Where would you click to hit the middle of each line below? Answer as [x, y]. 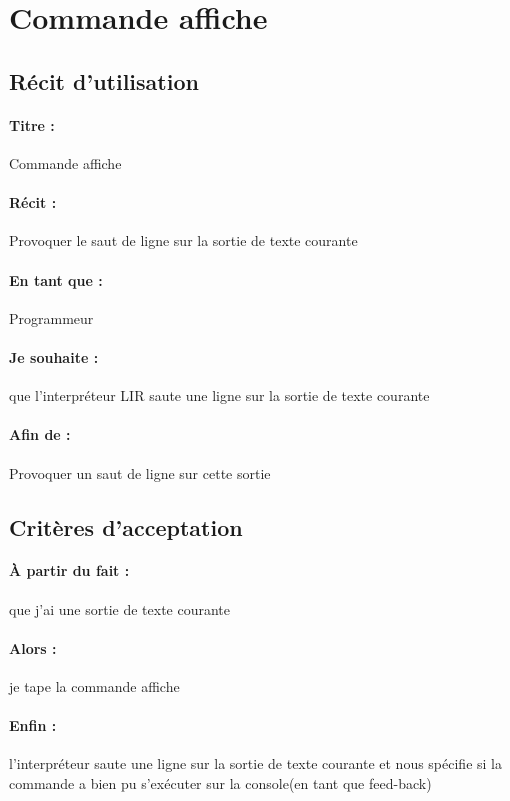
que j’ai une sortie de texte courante [120, 608]
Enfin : [33, 725]
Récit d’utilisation [104, 80]
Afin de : [40, 434]
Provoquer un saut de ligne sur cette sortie [140, 472]
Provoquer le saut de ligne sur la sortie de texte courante [183, 240]
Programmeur [51, 317]
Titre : [32, 124]
